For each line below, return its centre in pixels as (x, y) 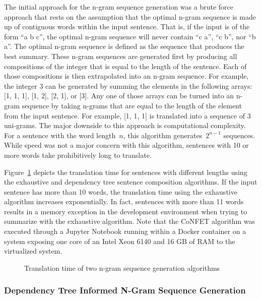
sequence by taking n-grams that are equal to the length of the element (132, 105)
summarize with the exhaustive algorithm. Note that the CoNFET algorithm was (130, 221)
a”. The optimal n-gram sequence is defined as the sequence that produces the (124, 46)
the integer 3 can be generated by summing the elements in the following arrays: (128, 85)
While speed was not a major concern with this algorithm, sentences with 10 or (126, 145)
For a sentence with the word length (60, 135)
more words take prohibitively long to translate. (78, 155)
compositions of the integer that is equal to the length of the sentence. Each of (125, 66)
